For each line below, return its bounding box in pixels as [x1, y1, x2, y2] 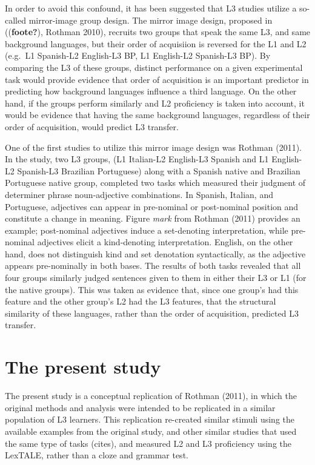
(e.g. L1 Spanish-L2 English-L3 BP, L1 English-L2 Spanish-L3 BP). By [5, 49, 271, 62]
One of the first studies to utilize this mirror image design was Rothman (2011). [5, 140, 302, 153]
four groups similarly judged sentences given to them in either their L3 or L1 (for [5, 271, 307, 284]
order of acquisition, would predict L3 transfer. [5, 120, 179, 133]
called [5, 13, 26, 26]
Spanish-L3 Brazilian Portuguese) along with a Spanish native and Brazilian [17, 164, 300, 177]
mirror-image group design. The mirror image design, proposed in [28, 13, 273, 26]
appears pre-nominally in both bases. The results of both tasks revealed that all [5, 259, 301, 272]
